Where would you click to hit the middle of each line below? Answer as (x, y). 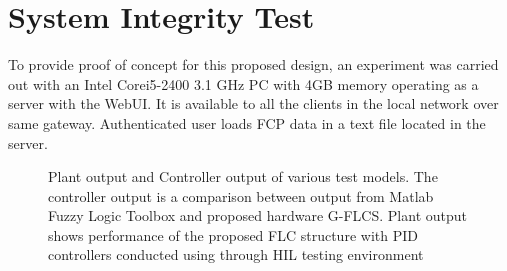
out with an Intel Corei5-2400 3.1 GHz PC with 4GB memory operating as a (243, 83)
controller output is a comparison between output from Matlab (241, 195)
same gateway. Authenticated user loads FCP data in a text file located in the (247, 122)
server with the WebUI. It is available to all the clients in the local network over (253, 103)
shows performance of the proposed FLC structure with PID (233, 234)
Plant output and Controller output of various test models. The (243, 176)
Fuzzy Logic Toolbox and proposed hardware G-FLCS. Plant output (257, 215)
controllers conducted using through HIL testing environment (236, 254)
